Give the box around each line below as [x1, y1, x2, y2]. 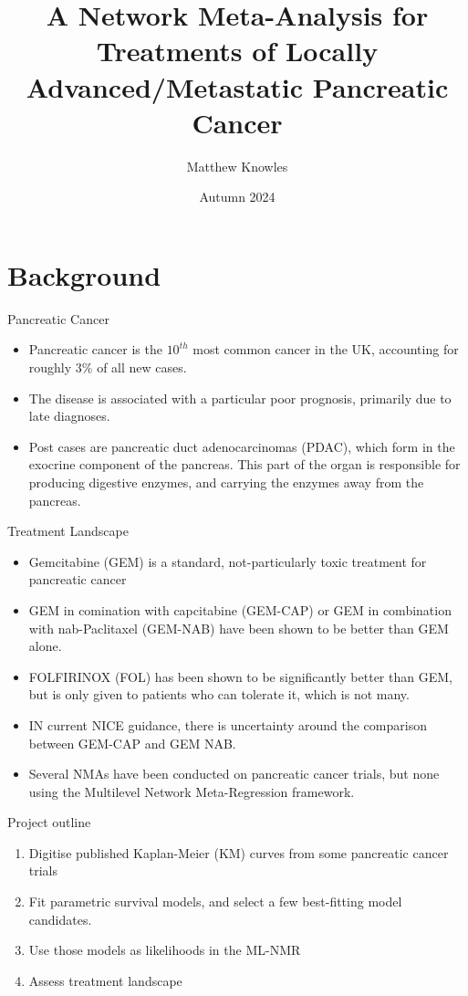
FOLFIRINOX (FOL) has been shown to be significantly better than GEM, [28, 666, 452, 686]
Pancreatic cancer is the [28, 340, 162, 359]
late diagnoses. [28, 406, 110, 425]
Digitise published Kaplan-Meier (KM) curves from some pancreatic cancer [28, 843, 449, 862]
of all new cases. [97, 358, 187, 376]
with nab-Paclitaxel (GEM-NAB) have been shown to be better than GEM [28, 618, 449, 637]
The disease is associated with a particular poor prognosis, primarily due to [28, 388, 452, 407]
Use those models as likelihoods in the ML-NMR [28, 940, 301, 959]
